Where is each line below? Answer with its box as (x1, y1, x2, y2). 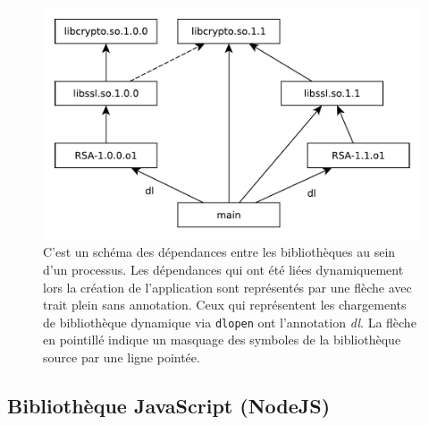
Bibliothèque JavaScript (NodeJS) (7, 392, 331, 420)
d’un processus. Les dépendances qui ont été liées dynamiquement (43, 260, 404, 279)
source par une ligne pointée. (43, 348, 200, 367)
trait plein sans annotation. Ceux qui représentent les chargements (43, 295, 407, 314)
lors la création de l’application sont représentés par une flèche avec (43, 277, 412, 296)
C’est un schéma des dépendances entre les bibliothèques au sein (43, 242, 396, 261)
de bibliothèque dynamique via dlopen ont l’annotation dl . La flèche (43, 312, 416, 331)
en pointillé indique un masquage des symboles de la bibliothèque (43, 330, 401, 349)
